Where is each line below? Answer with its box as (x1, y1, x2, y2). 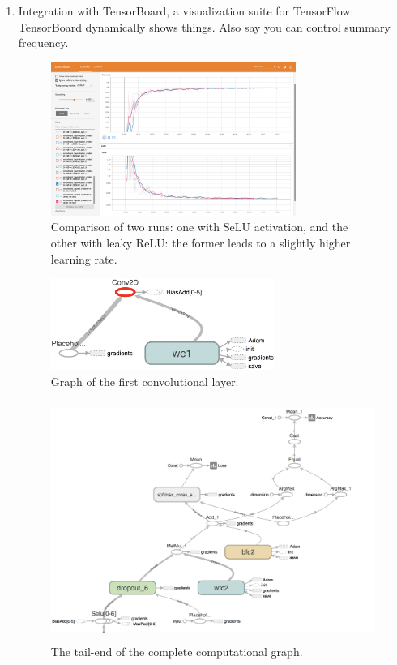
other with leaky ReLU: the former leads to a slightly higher (50, 234, 351, 251)
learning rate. (50, 250, 117, 267)
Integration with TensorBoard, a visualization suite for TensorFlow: (18, 2, 354, 19)
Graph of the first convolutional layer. (50, 373, 239, 390)
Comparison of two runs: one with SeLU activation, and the (50, 218, 348, 235)
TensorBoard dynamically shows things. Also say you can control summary (18, 18, 391, 35)
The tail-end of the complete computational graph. (50, 643, 303, 660)
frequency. (18, 34, 69, 51)
